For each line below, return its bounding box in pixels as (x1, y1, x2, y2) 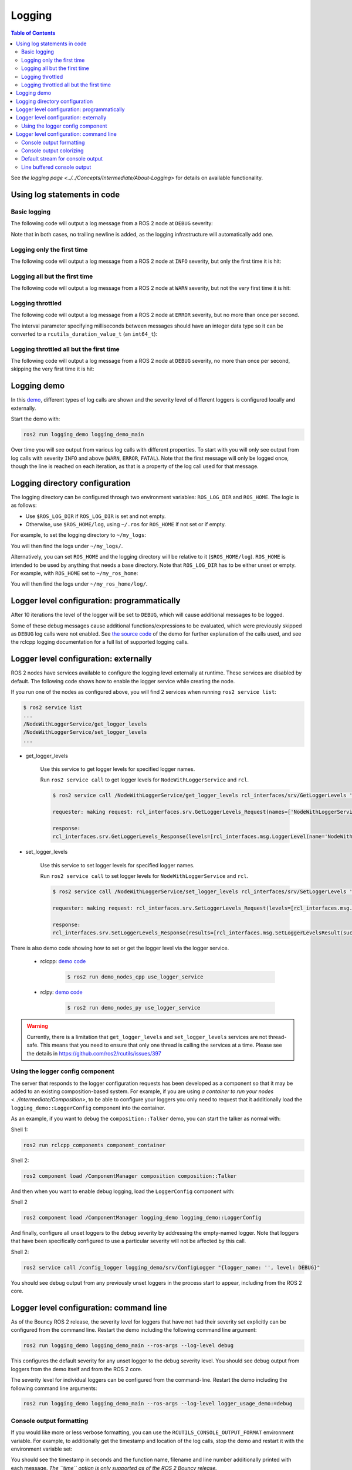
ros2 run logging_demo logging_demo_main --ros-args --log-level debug (23, 1342, 234, 1349)
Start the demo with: (11, 415, 60, 423)
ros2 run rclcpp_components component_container (23, 1141, 166, 1148)
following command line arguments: (11, 1385, 97, 1392)
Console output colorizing (21, 147, 84, 154)
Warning (26, 1023, 48, 1030)
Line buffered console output (21, 163, 92, 171)
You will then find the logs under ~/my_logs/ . (11, 542, 123, 549)
